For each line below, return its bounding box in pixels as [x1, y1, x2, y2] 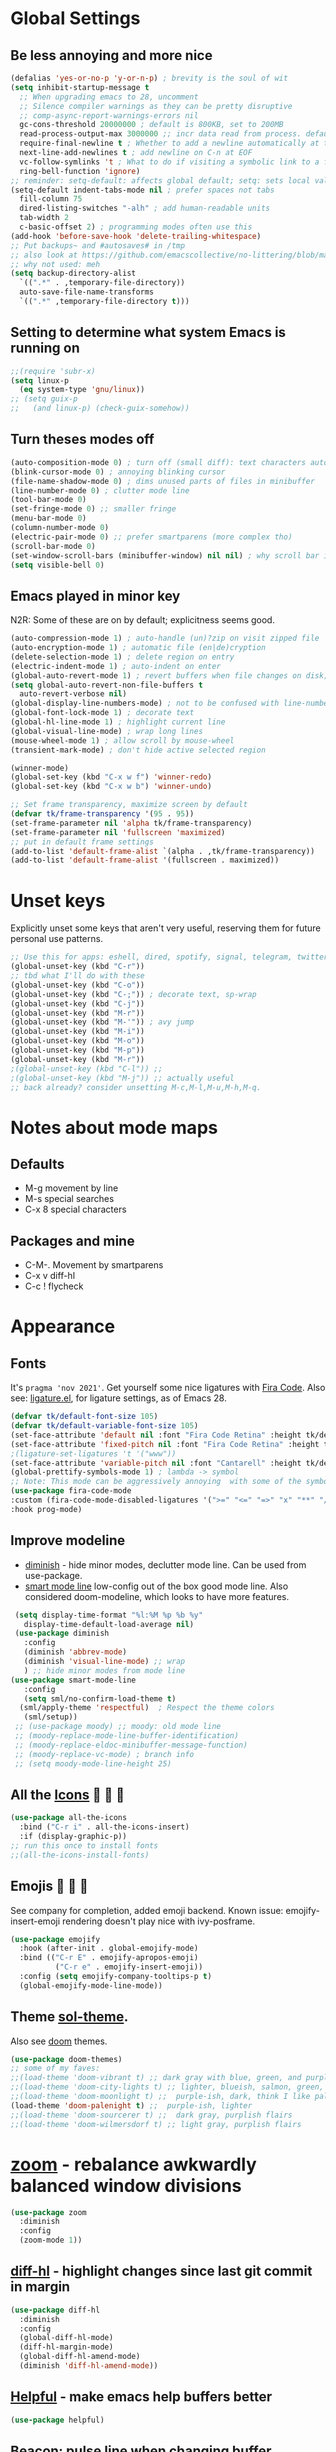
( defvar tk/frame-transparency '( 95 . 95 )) [10, 809, 195, 819]
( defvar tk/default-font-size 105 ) [10, 1412, 159, 1422]
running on [10, 340, 80, 357]
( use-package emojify [10, 1934, 101, 1944]
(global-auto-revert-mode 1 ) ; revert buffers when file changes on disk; [10, 670, 329, 681]
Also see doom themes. [10, 2035, 108, 2047]
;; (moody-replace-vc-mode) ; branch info [14, 1749, 195, 1759]
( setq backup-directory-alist [10, 268, 137, 279]
